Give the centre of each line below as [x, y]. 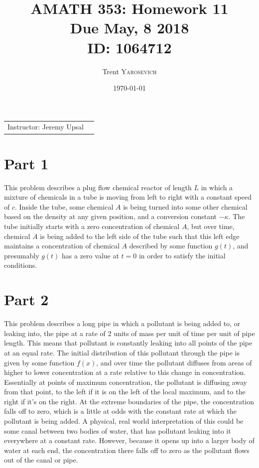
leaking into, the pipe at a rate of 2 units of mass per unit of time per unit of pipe [129, 333]
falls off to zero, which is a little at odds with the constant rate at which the [121, 411]
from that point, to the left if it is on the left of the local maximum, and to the [125, 392]
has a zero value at [90, 255]
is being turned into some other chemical [185, 206]
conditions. [21, 265]
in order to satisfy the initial [182, 255]
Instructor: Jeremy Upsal [46, 127]
